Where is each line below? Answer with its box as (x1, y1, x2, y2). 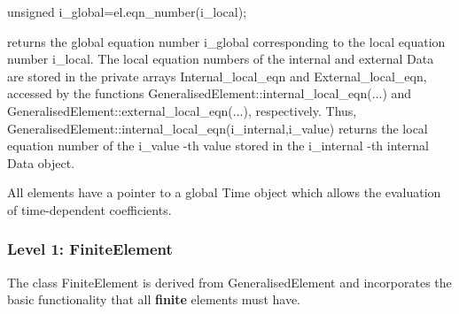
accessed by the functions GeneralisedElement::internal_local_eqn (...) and (7, 84, 412, 103)
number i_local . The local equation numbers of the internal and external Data (7, 50, 434, 68)
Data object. (7, 153, 75, 172)
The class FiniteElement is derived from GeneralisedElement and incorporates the (7, 272, 452, 291)
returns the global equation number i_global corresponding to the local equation (7, 32, 446, 50)
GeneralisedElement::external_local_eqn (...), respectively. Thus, (7, 101, 357, 119)
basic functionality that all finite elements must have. (7, 290, 300, 309)
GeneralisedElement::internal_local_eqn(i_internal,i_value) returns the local (7, 119, 428, 137)
